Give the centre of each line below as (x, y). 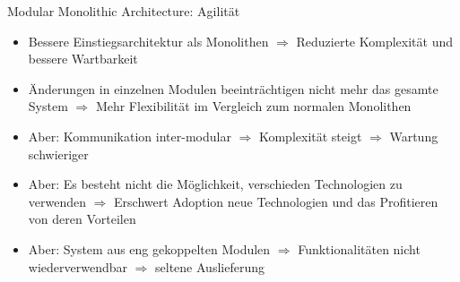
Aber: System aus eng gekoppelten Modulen (149, 248)
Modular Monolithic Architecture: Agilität (124, 11)
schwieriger (58, 154)
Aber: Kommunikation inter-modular (130, 136)
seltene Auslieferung (210, 266)
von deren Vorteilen (82, 219)
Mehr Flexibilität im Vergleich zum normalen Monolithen (253, 106)
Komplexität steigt (310, 136)
